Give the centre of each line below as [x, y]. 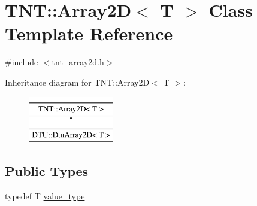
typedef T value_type [45, 196]
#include [22, 62]
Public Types [47, 171]
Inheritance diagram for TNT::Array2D [77, 82]
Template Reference [89, 33]
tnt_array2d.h [78, 62]
